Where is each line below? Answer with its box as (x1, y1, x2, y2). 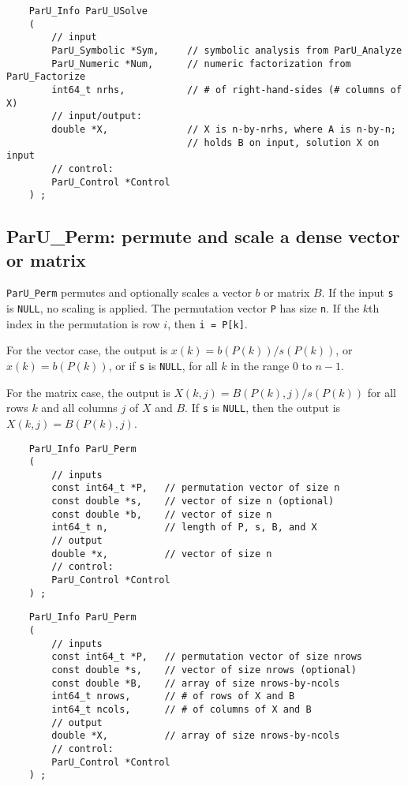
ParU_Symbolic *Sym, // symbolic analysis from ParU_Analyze (51, 44, 402, 56)
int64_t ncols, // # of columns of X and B (51, 703, 312, 715)
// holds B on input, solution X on (187, 137, 380, 148)
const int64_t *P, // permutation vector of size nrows (51, 651, 363, 663)
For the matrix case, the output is (6, 384, 170, 400)
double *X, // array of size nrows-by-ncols (51, 730, 340, 742)
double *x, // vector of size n (51, 548, 272, 560)
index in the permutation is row (6, 315, 160, 331)
